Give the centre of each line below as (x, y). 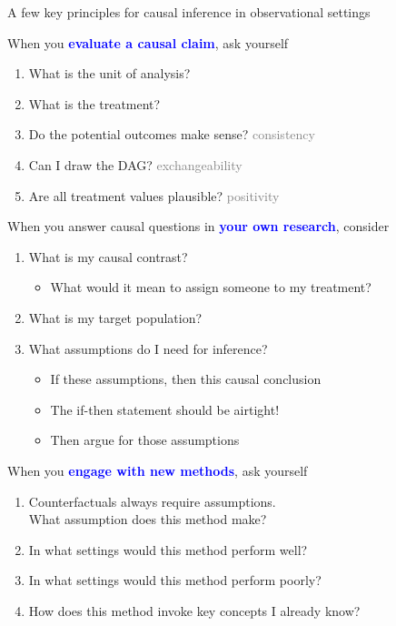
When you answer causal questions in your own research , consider (198, 226)
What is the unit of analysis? (109, 73)
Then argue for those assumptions (145, 440)
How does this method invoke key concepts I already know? (194, 610)
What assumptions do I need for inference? (148, 348)
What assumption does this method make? (148, 519)
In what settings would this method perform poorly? (175, 580)
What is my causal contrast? (108, 256)
